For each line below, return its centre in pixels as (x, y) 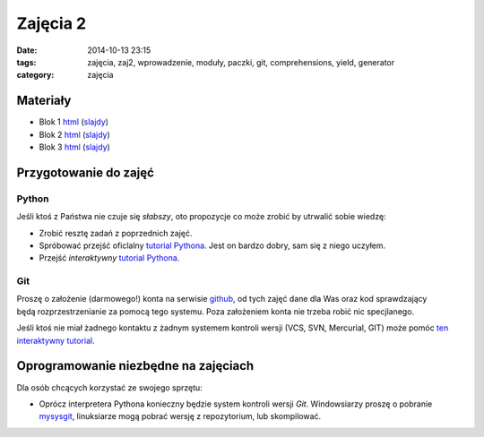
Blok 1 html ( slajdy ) (74, 122)
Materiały (44, 101)
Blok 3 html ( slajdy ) (75, 147)
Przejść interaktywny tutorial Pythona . (109, 258)
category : (35, 75)
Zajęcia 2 (52, 23)
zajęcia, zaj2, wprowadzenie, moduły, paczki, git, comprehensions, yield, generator (241, 62)
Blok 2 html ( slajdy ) (75, 134)
